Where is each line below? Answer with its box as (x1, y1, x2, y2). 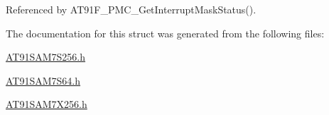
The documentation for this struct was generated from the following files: (6, 25, 325, 40)
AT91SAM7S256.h (6, 49, 86, 64)
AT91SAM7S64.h (6, 73, 81, 87)
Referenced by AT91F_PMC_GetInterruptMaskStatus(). (6, 2, 257, 16)
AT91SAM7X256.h (6, 97, 87, 111)
